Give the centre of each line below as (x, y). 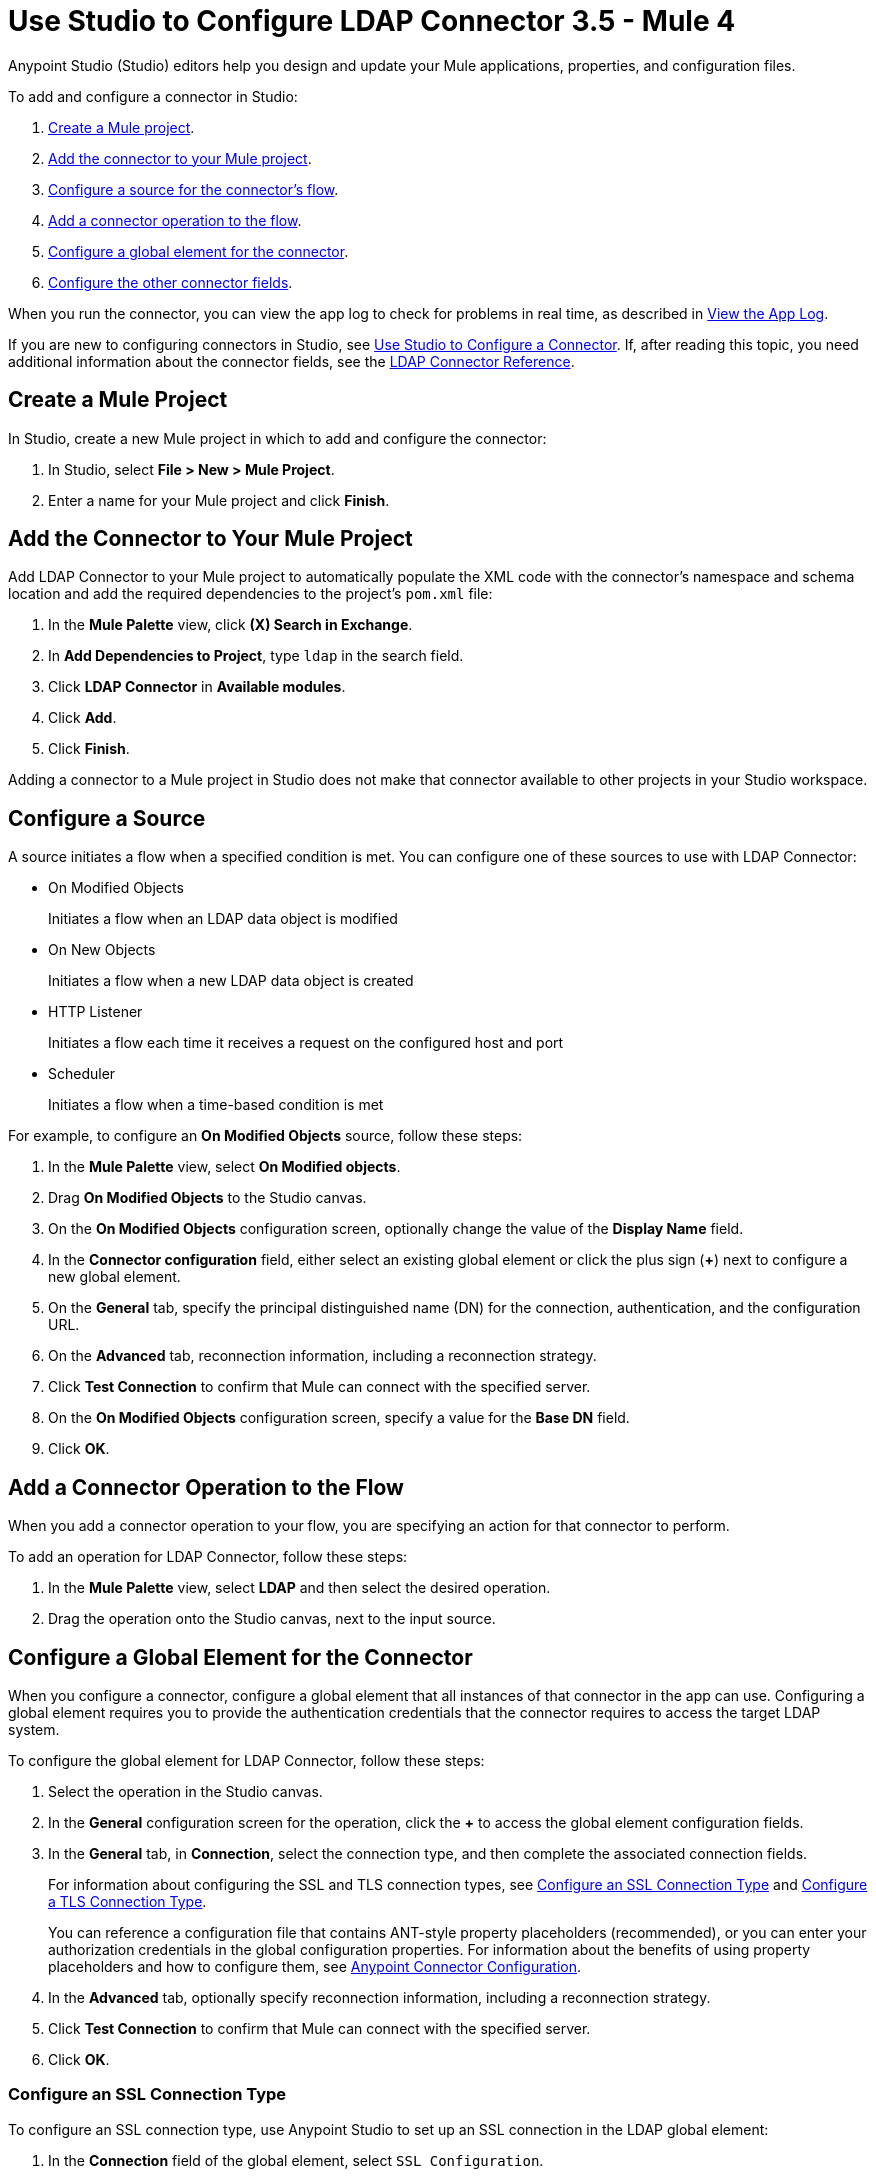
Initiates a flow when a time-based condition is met (216, 1105)
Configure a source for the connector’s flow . (193, 189)
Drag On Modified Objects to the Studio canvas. (207, 1198)
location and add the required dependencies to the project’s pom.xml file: (250, 594)
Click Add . (82, 718)
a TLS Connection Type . (127, 1901)
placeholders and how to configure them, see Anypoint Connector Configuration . (315, 1966)
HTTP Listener (95, 1012)
